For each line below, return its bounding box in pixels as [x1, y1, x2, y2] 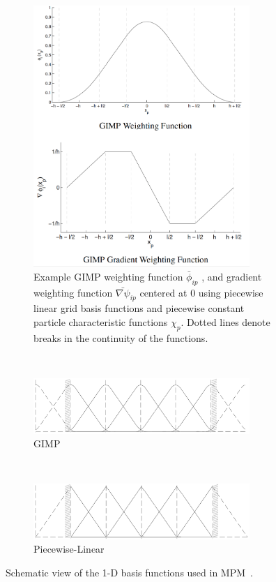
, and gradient [201, 269, 262, 283]
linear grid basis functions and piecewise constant [33, 301, 245, 315]
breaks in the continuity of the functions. [33, 330, 208, 345]
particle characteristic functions [33, 315, 168, 329]
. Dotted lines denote [181, 315, 270, 329]
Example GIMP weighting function [33, 269, 183, 283]
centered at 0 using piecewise [139, 285, 263, 299]
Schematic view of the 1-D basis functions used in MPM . [6, 565, 253, 579]
